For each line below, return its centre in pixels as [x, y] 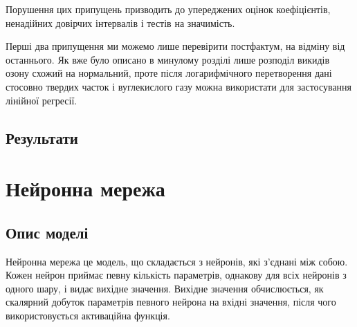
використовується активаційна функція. [88, 315]
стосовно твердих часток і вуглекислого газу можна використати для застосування [179, 86]
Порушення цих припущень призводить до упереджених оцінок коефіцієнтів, [168, 9]
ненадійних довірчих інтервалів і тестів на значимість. [120, 22]
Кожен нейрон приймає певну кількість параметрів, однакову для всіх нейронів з [176, 275]
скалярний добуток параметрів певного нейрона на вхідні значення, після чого [171, 302]
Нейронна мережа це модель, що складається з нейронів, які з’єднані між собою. [177, 261]
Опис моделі [47, 232]
